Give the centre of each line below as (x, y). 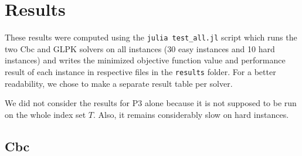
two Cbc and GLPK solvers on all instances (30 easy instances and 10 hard (140, 48)
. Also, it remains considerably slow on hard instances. (191, 114)
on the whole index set (45, 114)
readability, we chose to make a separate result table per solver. (119, 83)
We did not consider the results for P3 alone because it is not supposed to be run (151, 103)
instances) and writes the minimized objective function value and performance (145, 60)
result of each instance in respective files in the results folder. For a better (140, 71)
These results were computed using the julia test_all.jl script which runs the (151, 37)
